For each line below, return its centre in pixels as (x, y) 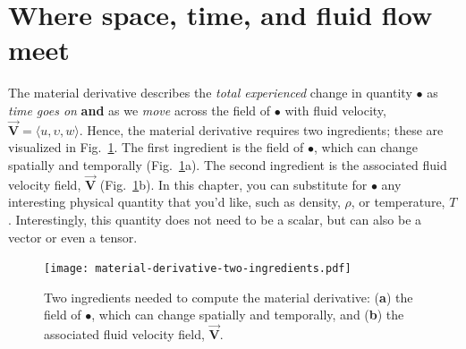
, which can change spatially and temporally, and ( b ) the (248, 315)
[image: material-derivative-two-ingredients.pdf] (198, 269)
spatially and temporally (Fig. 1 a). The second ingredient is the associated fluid (228, 164)
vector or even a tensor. (73, 237)
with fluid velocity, (335, 110)
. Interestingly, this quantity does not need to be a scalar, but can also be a (215, 219)
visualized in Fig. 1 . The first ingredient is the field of (156, 147)
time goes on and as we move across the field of (140, 110)
